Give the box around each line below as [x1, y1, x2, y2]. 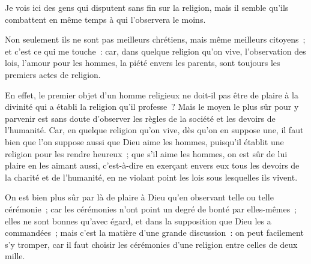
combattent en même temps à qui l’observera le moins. [5, 13, 206, 25]
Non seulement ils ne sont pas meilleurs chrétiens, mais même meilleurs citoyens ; [5, 33, 306, 46]
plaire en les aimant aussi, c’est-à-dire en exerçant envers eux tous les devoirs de [5, 159, 300, 172]
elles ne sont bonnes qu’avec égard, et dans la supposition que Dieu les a [5, 214, 271, 227]
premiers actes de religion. [5, 68, 101, 80]
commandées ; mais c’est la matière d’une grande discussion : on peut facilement [5, 226, 304, 239]
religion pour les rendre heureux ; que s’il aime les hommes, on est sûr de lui [5, 147, 288, 160]
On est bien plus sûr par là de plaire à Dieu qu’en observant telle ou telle [5, 191, 274, 203]
